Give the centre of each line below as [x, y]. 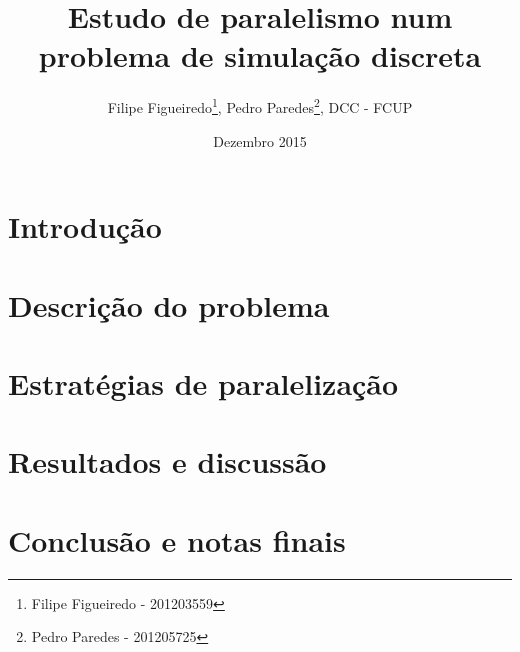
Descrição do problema [169, 304]
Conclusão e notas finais [177, 539]
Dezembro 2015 [260, 140]
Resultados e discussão [167, 461]
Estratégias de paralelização [203, 382]
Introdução [85, 226]
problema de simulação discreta [260, 55]
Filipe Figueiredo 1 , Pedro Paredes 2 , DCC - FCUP [260, 105]
